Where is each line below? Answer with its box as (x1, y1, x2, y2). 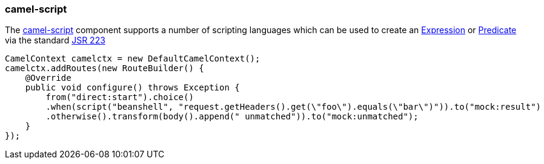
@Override (25, 73, 71, 83)
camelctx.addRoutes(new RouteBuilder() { (5, 63, 204, 74)
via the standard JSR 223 (5, 35, 105, 46)
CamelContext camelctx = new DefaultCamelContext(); (5, 54, 260, 64)
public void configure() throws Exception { (25, 83, 240, 93)
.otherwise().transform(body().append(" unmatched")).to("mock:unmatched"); (45, 112, 419, 122)
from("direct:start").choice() (45, 92, 194, 102)
